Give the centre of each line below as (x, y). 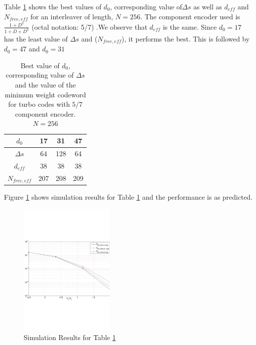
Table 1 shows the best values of (53, 6)
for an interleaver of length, (72, 16)
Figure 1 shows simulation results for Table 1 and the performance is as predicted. (128, 197)
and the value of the (45, 85)
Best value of (40, 65)
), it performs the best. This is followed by (185, 38)
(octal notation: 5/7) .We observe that (89, 26)
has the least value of (36, 38)
